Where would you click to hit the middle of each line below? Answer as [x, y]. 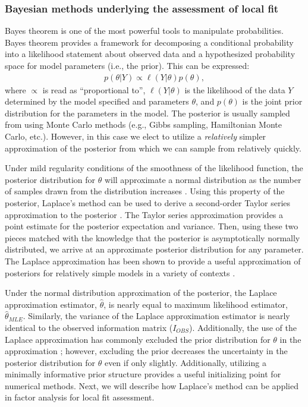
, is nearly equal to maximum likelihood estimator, [196, 304]
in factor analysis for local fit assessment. [80, 397]
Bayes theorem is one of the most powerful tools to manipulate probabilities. [144, 31]
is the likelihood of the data [235, 89]
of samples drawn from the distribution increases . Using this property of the [145, 191]
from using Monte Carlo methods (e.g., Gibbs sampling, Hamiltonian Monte [144, 124]
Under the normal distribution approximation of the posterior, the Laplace [141, 293]
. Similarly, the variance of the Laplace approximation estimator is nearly [156, 316]
